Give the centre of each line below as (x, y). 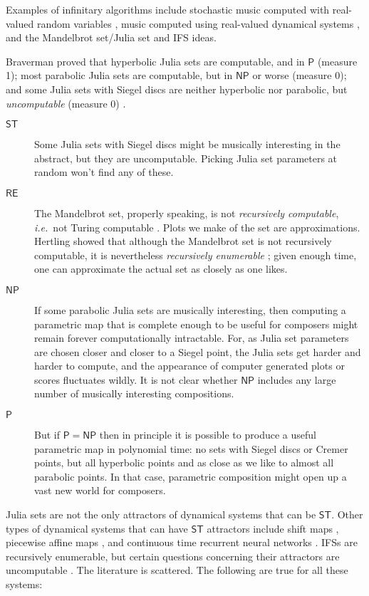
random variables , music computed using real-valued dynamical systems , (198, 23)
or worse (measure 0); (300, 75)
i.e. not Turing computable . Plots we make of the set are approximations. (197, 227)
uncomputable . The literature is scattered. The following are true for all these (177, 570)
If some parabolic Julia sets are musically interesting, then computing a (190, 309)
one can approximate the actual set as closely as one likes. (161, 269)
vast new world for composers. (100, 490)
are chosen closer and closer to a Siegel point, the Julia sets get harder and (198, 351)
